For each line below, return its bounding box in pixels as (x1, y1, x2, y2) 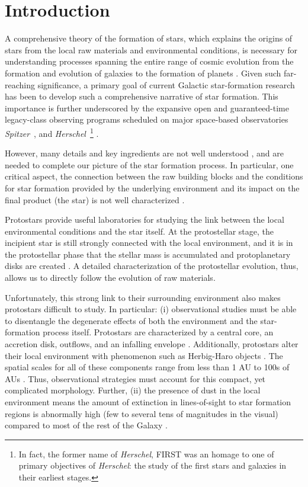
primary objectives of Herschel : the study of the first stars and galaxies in (18, 459, 287, 472)
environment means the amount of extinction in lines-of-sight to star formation (5, 396, 291, 408)
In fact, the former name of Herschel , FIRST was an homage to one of (18, 447, 274, 460)
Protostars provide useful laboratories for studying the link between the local (5, 213, 284, 226)
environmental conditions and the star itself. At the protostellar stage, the (5, 225, 274, 237)
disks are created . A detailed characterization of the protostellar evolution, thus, (5, 259, 299, 272)
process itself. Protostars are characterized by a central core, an (43, 326, 274, 338)
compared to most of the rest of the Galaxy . (5, 419, 168, 431)
